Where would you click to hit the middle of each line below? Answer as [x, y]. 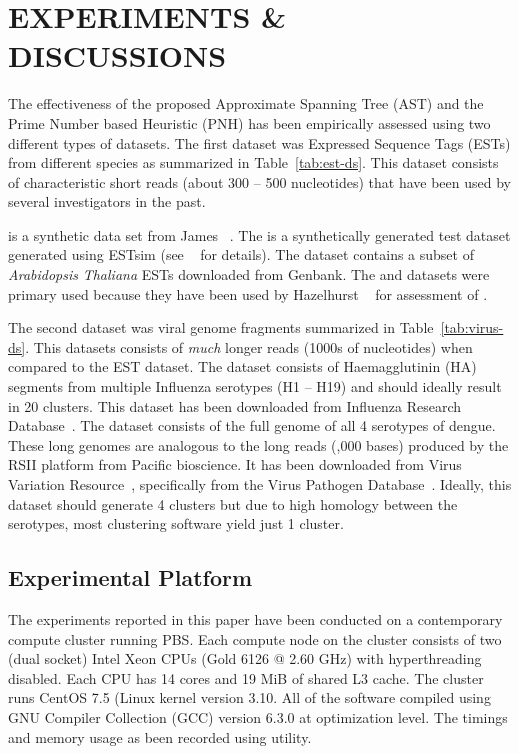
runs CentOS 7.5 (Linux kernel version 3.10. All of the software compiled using [249, 697]
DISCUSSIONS [117, 55]
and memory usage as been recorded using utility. [160, 736]
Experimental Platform [130, 577]
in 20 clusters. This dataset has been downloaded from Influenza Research [235, 405]
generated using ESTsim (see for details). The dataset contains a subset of [241, 254]
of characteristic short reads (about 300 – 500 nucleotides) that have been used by [259, 181]
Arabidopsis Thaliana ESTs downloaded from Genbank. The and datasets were [249, 274]
